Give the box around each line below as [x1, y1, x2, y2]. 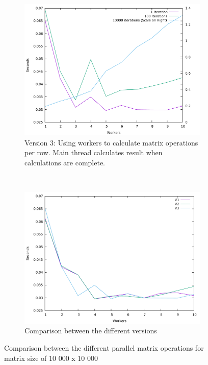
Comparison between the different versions [24, 325, 157, 336]
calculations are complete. [24, 157, 105, 168]
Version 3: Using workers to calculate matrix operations [24, 137, 198, 148]
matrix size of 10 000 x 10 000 [4, 352, 98, 363]
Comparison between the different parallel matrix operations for [4, 343, 204, 353]
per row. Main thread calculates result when [24, 147, 163, 158]
